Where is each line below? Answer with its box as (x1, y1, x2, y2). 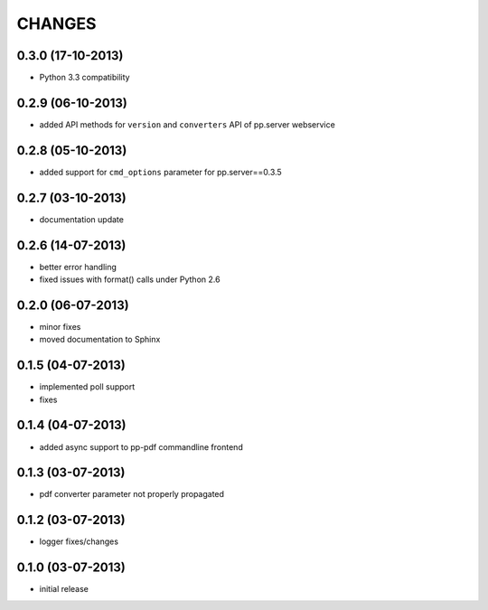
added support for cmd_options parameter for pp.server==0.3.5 (39, 166, 282, 177)
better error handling (39, 261, 117, 272)
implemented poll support (39, 381, 136, 392)
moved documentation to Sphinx (39, 334, 161, 345)
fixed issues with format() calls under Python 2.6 (39, 274, 221, 285)
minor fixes (39, 321, 81, 332)
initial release (39, 584, 89, 595)
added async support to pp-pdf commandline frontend (39, 441, 243, 452)
